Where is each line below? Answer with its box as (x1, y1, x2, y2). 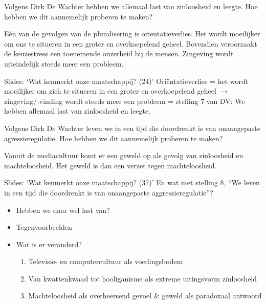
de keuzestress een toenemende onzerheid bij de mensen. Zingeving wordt (4, 48, 234, 59)
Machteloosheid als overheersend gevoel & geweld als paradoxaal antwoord (28, 290, 262, 301)
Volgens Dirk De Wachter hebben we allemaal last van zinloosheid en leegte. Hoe (4, 1, 258, 11)
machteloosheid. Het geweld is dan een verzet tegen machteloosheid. (4, 160, 217, 170)
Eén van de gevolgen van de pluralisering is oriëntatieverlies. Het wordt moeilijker (4, 28, 260, 39)
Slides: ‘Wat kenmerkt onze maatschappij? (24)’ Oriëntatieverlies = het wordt (4, 75, 249, 86)
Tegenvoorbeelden (16, 222, 72, 232)
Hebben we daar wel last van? (16, 204, 110, 215)
